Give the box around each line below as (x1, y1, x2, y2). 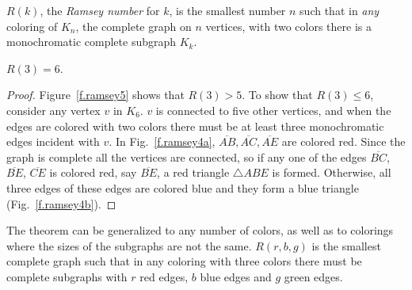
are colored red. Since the (281, 133, 406, 150)
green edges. (284, 268, 343, 284)
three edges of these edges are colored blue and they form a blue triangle (6, 179, 359, 196)
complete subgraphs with (6, 268, 128, 284)
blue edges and (200, 268, 272, 284)
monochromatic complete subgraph (6, 33, 177, 50)
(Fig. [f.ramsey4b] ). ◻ (6, 195, 116, 212)
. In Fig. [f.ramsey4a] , (109, 133, 216, 150)
